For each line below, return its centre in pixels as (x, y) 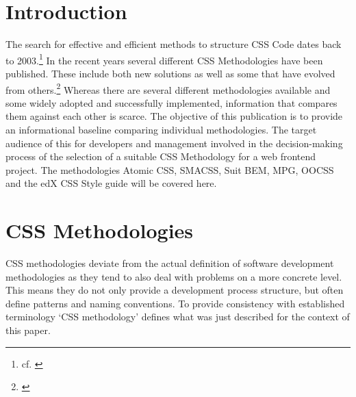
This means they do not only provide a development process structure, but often (175, 290)
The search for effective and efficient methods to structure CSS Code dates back (174, 44)
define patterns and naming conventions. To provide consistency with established (175, 303)
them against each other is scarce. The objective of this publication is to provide (174, 116)
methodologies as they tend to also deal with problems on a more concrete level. (174, 276)
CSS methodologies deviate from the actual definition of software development (170, 263)
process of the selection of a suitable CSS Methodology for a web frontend (161, 156)
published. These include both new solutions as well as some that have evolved (170, 73)
